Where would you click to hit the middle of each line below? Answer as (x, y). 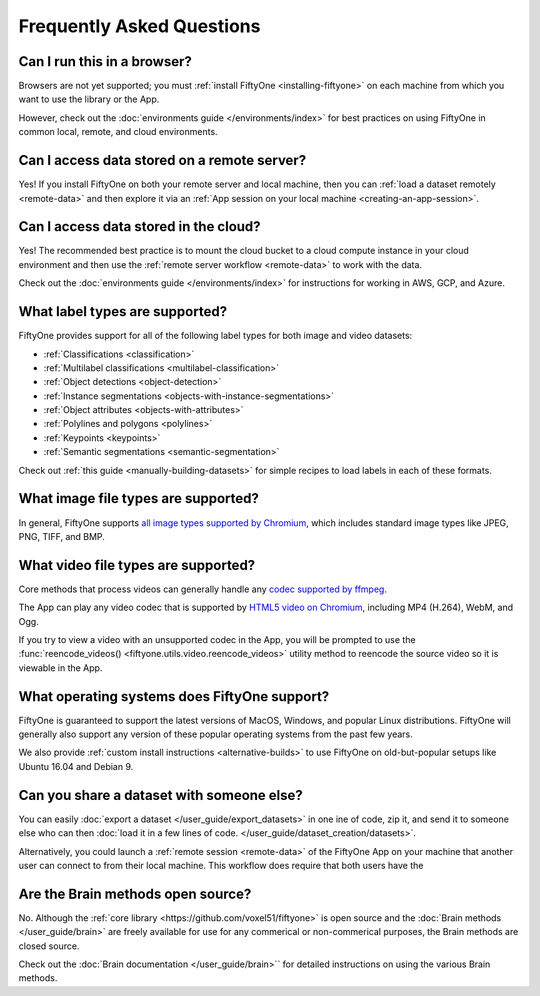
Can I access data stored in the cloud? (139, 226)
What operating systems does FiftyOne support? (174, 696)
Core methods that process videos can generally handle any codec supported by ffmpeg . (202, 589)
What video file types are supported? (137, 565)
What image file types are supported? (139, 498)
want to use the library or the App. (89, 99)
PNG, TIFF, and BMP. (61, 536)
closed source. (49, 946)
